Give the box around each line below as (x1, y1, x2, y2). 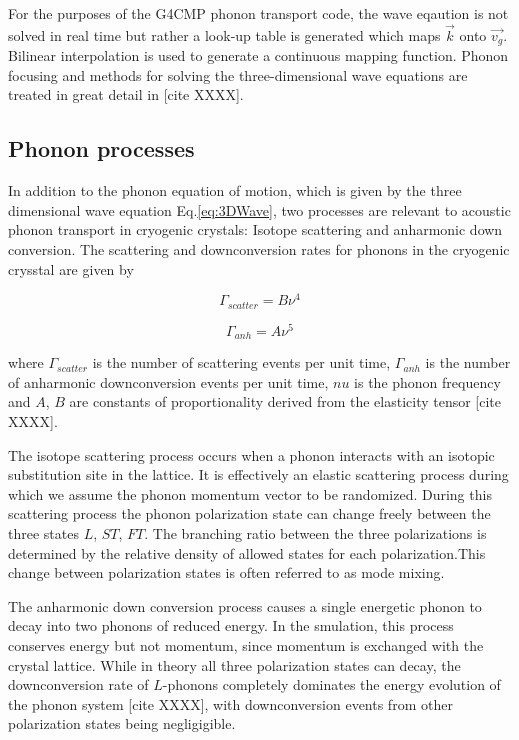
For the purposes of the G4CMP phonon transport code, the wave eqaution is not (8, 3, 509, 23)
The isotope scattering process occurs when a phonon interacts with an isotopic (8, 444, 495, 465)
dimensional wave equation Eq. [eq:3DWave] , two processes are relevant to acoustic (8, 199, 511, 220)
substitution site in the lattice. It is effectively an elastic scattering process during (8, 464, 509, 485)
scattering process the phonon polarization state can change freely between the (8, 503, 491, 524)
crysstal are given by (8, 258, 134, 279)
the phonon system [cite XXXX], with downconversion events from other (8, 693, 453, 714)
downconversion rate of (8, 674, 149, 695)
